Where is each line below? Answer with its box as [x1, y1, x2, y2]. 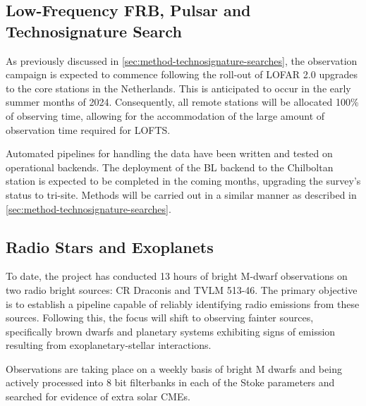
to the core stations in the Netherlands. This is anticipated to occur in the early [6, 80, 351, 95]
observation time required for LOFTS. [6, 122, 171, 137]
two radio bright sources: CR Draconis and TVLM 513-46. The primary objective [6, 282, 358, 297]
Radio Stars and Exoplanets [6, 235, 214, 257]
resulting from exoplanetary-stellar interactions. [6, 338, 212, 352]
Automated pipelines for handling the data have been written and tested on [6, 146, 333, 161]
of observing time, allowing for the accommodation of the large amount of [6, 108, 325, 123]
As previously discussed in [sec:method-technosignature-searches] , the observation [6, 53, 358, 68]
